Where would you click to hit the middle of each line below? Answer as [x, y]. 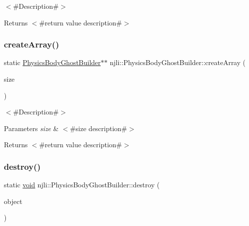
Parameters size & [31, 128]
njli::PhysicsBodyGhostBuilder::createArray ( [178, 62]
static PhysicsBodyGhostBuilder [52, 62]
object [13, 201]
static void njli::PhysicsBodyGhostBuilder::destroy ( [82, 185]
